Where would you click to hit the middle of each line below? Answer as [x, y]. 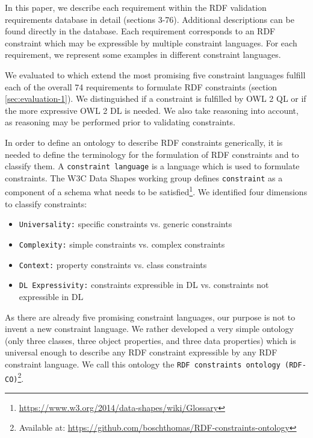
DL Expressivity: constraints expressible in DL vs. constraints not [144, 285]
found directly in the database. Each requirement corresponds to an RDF [140, 31]
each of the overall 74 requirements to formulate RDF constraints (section [141, 86]
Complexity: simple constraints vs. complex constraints [122, 244]
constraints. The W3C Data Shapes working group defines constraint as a [144, 177]
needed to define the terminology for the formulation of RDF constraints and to [152, 154]
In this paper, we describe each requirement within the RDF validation [136, 7]
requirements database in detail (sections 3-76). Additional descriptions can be [150, 19]
